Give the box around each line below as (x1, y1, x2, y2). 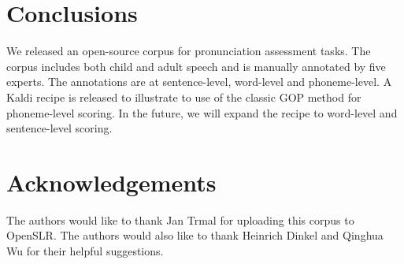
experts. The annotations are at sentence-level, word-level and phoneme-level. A (6, 73, 392, 90)
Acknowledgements (6, 165, 217, 198)
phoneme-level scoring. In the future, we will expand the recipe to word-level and (6, 104, 398, 121)
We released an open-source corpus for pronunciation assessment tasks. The (6, 43, 371, 59)
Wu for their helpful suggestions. (6, 243, 164, 258)
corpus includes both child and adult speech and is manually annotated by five (6, 58, 386, 74)
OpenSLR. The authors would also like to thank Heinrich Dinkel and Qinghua (6, 227, 384, 244)
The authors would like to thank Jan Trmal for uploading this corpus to (6, 211, 354, 228)
